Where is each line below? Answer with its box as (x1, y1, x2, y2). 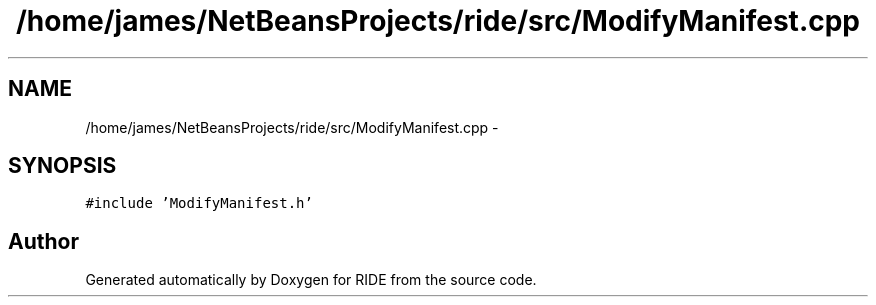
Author (8, 228, 79, 254)
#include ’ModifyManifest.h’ (85, 195, 313, 212)
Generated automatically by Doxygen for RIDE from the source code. (85, 271, 537, 289)
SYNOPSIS (8, 153, 117, 179)
